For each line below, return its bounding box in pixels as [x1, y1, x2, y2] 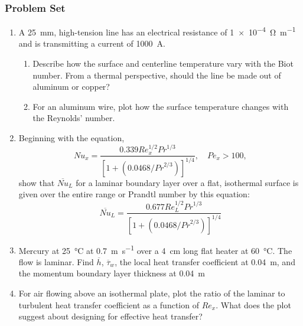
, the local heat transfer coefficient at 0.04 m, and [115, 255, 295, 268]
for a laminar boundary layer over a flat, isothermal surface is [76, 176, 299, 188]
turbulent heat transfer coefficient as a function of [18, 298, 199, 311]
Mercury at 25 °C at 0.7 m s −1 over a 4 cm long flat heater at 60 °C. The [18, 242, 292, 256]
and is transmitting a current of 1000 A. [18, 37, 165, 50]
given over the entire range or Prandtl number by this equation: [18, 188, 250, 200]
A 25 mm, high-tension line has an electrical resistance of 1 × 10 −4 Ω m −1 [18, 24, 296, 38]
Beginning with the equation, [18, 132, 125, 144]
